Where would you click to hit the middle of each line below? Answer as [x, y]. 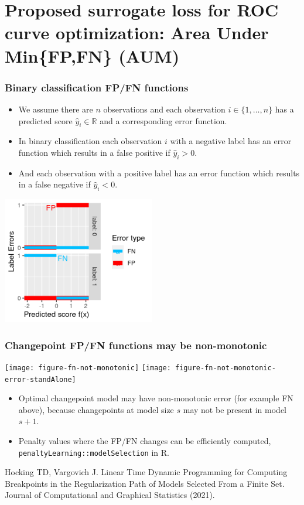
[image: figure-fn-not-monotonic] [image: [88, 368]
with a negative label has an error [231, 141]
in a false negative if [54, 184]
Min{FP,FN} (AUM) [92, 55]
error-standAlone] [40, 379]
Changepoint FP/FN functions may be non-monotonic [136, 345]
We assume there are [56, 109]
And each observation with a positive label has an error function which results [159, 173]
